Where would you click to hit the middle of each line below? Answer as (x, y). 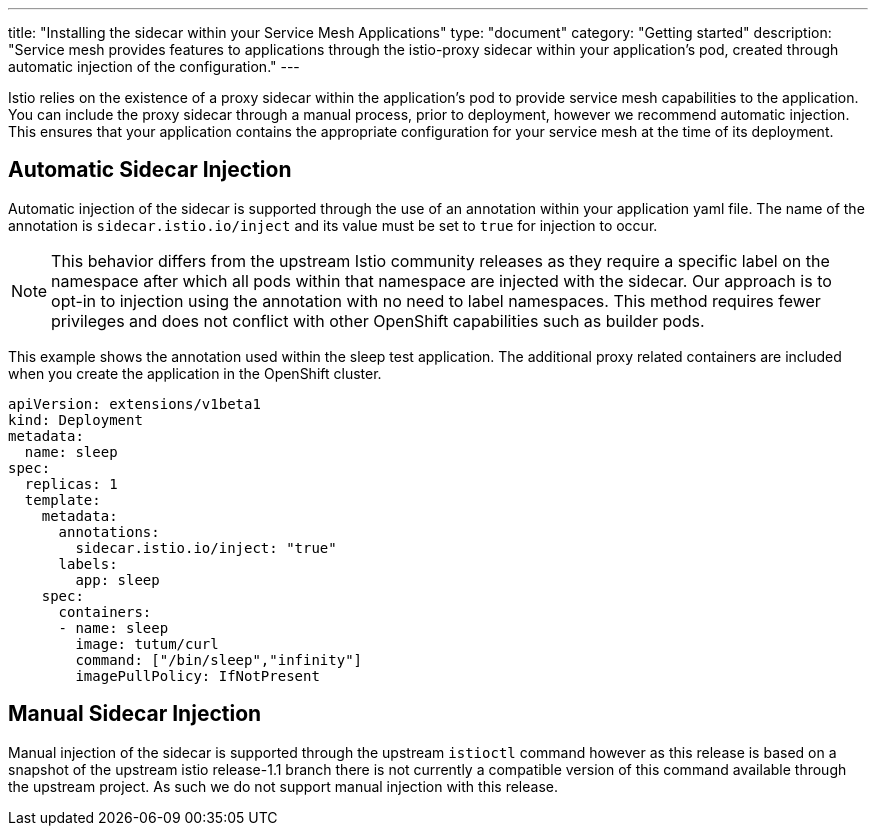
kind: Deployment (75, 419)
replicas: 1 (71, 483)
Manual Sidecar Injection (135, 714)
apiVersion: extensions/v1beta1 (134, 403)
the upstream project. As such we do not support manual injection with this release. (283, 786)
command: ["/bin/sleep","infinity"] (219, 659)
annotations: (109, 531)
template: (62, 499)
